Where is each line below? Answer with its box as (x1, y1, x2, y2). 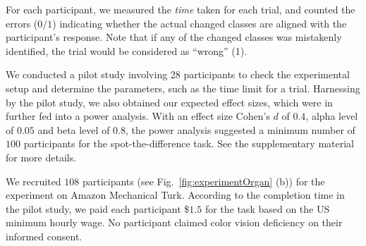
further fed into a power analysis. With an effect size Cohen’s (6, 109, 270, 123)
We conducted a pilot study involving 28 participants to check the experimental (6, 67, 350, 82)
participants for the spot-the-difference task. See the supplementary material (23, 136, 354, 151)
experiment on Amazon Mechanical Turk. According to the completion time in (6, 187, 345, 202)
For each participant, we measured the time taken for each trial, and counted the (6, 2, 355, 16)
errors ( (6, 16, 38, 30)
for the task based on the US (205, 201, 330, 216)
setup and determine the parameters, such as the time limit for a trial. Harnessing (6, 80, 360, 95)
